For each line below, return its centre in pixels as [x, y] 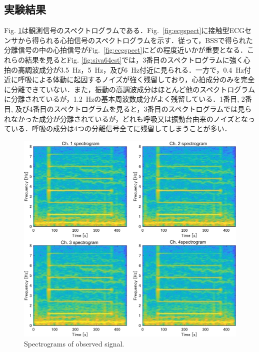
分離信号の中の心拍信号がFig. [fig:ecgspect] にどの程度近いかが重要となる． [125, 50]
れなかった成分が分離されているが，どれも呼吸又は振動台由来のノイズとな [126, 118]
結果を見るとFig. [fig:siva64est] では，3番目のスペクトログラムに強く [134, 59]
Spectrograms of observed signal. [74, 344]
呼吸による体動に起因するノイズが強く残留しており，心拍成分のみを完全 [136, 79]
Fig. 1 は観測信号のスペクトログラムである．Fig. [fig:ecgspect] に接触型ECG [124, 30]
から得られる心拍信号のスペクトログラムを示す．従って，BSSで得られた [135, 40]
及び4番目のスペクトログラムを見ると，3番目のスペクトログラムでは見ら [133, 108]
